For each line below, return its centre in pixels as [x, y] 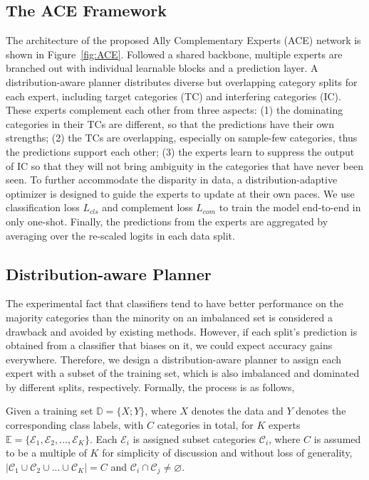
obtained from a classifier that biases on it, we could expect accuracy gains [169, 345]
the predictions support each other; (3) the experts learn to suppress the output [180, 151]
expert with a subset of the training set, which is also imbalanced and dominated [183, 373]
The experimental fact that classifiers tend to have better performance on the [175, 303]
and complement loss [147, 207]
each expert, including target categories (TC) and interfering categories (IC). [173, 96]
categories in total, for [205, 425]
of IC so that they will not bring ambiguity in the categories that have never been [184, 165]
